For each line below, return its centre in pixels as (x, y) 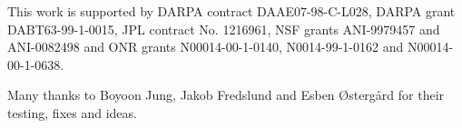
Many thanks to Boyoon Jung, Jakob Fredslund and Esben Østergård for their (226, 95)
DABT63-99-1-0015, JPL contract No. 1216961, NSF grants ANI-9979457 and (224, 29)
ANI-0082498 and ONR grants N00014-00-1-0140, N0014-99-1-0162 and (206, 47)
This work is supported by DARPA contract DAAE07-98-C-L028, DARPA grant (231, 11)
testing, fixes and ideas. (72, 112)
